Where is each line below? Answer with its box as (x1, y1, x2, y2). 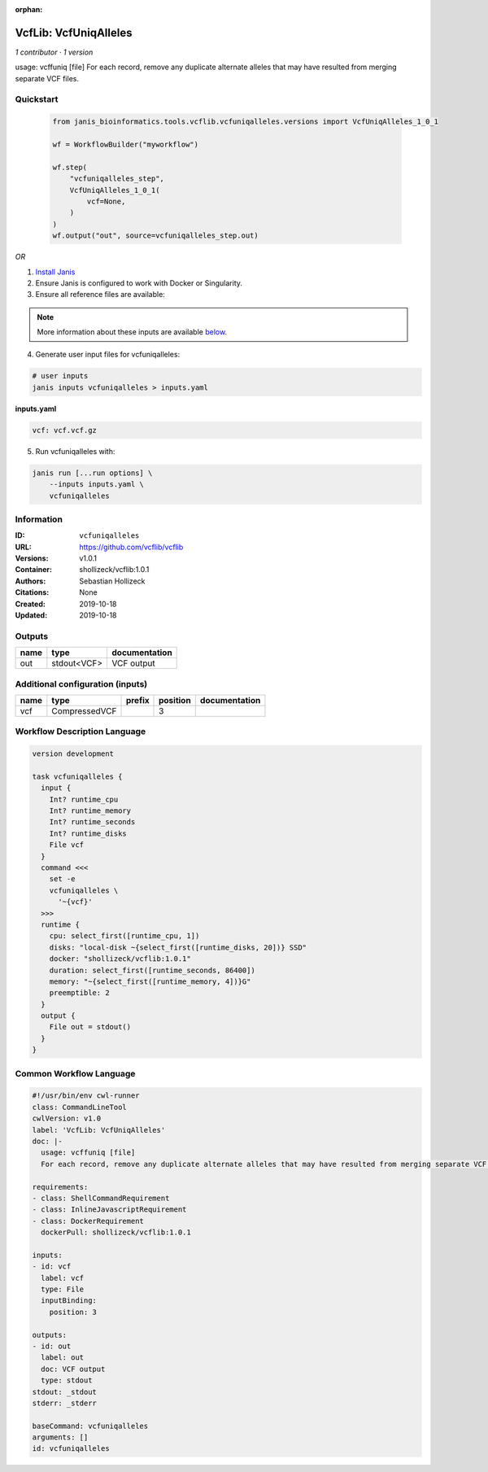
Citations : (15, 587, 50, 597)
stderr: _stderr (32, 1398, 98, 1408)
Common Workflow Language (15, 1068, 136, 1079)
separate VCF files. (15, 73, 79, 83)
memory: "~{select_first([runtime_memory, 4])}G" (49, 976, 251, 986)
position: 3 (49, 1307, 98, 1317)
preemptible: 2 (49, 989, 110, 998)
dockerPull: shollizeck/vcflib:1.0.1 (41, 1228, 191, 1237)
